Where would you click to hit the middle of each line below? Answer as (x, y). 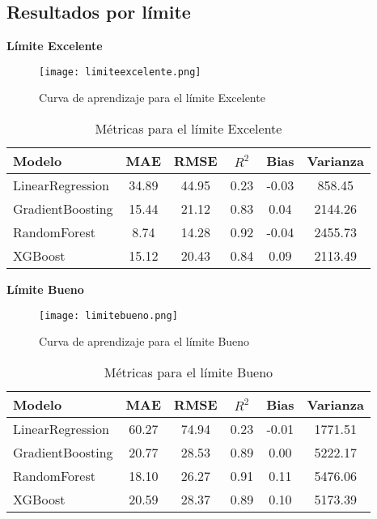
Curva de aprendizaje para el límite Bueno (144, 341)
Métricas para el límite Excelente (188, 129)
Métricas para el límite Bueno (188, 372)
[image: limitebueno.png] (108, 315)
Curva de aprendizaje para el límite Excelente (152, 98)
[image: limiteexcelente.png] (120, 72)
